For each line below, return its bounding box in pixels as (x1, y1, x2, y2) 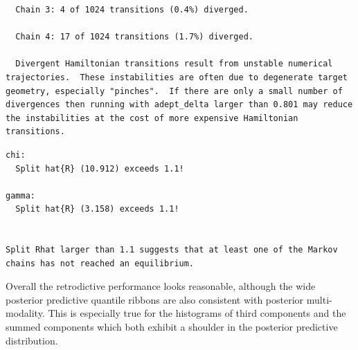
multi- (306, 292, 332, 306)
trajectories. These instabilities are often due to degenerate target (6, 72, 348, 82)
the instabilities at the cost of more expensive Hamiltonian (6, 113, 298, 123)
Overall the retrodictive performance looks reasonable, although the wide (6, 279, 316, 293)
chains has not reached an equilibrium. (6, 258, 195, 268)
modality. (6, 306, 45, 320)
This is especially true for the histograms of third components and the (48, 306, 346, 320)
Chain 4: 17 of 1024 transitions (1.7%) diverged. (15, 32, 253, 42)
